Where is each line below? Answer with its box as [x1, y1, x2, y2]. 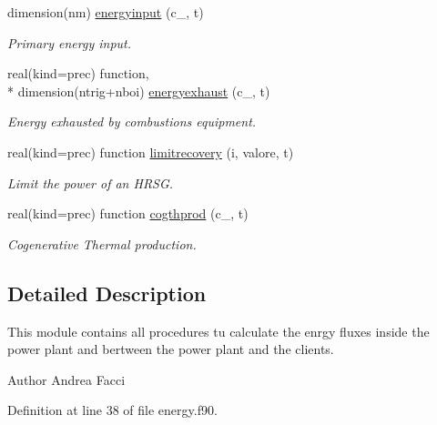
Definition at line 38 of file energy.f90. [7, 400, 218, 420]
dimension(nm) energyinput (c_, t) [7, 3, 204, 21]
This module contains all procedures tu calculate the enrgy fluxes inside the [7, 321, 430, 340]
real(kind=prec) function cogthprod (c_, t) [7, 204, 249, 223]
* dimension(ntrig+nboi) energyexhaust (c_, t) [7, 81, 270, 100]
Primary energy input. [7, 33, 132, 52]
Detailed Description [7, 278, 207, 307]
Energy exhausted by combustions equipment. [7, 112, 257, 131]
